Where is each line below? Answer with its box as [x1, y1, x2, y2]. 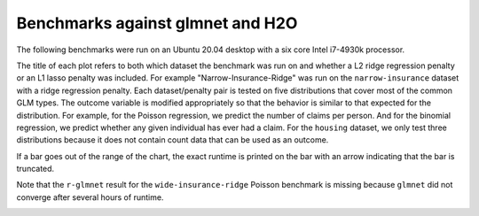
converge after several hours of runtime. [16, 191, 164, 203]
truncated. [16, 164, 55, 174]
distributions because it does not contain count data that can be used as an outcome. [16, 135, 329, 145]
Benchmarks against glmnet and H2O [16, 13, 298, 33]
